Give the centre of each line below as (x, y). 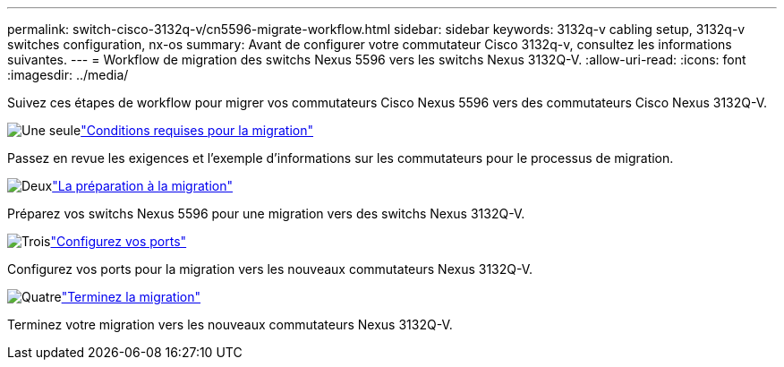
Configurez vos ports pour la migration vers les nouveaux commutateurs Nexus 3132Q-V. (270, 269)
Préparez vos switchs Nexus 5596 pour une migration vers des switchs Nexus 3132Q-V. (266, 213)
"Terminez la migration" (131, 297)
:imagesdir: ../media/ (68, 75)
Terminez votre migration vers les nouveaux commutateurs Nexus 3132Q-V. (230, 324)
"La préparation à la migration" (142, 186)
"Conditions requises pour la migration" (197, 130)
